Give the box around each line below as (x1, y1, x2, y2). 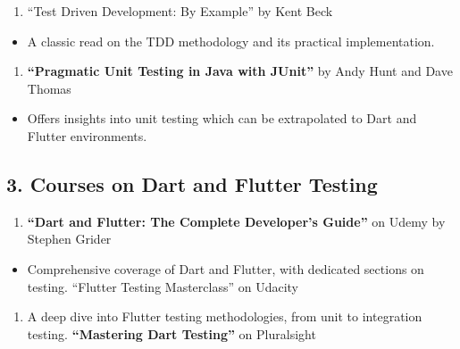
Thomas (27, 79, 71, 97)
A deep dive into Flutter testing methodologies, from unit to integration (27, 307, 422, 326)
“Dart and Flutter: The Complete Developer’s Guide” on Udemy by (27, 212, 446, 230)
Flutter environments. (27, 126, 147, 145)
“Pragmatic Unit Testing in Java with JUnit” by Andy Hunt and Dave (27, 62, 453, 80)
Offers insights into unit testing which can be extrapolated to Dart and (27, 109, 417, 128)
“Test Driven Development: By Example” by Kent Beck (27, 2, 333, 20)
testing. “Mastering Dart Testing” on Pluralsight (27, 324, 316, 343)
